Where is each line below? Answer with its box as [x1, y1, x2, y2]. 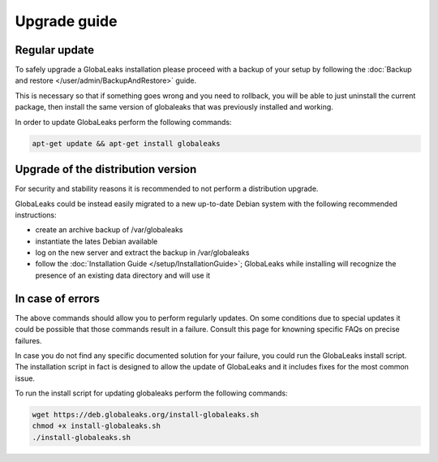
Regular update [15, 43, 95, 57]
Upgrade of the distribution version [15, 162, 197, 176]
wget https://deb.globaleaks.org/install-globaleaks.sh [32, 410, 260, 420]
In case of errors [15, 291, 101, 305]
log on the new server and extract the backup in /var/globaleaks [35, 248, 250, 257]
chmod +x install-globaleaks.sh [32, 421, 161, 430]
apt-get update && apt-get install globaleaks [32, 139, 221, 148]
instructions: [15, 209, 57, 219]
